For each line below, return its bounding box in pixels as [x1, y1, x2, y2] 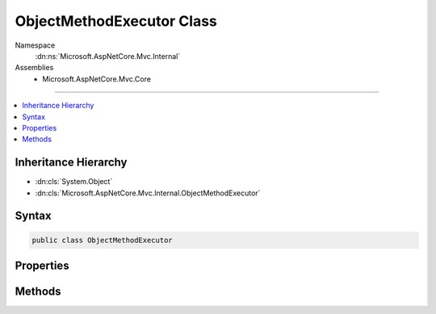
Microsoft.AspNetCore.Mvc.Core [42, 73, 151, 84]
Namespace [15, 40, 56, 50]
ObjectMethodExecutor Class [15, 12, 218, 30]
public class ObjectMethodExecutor [31, 235, 173, 245]
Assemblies [15, 63, 54, 73]
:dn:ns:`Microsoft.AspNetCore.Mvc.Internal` [35, 51, 181, 61]
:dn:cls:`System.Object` [35, 177, 113, 186]
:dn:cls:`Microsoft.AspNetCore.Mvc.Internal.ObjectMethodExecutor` [35, 188, 261, 198]
